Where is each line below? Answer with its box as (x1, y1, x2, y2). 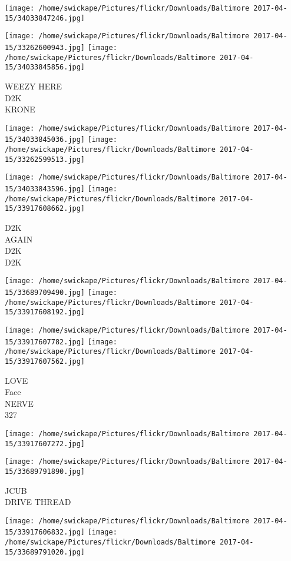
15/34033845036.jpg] (5, 135, 85, 144)
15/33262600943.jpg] (5, 43, 85, 52)
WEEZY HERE (5, 79, 62, 92)
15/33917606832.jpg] (5, 528, 85, 537)
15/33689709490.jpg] (5, 288, 85, 297)
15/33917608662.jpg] (5, 204, 85, 213)
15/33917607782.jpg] (5, 337, 85, 346)
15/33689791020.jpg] (5, 547, 85, 556)
